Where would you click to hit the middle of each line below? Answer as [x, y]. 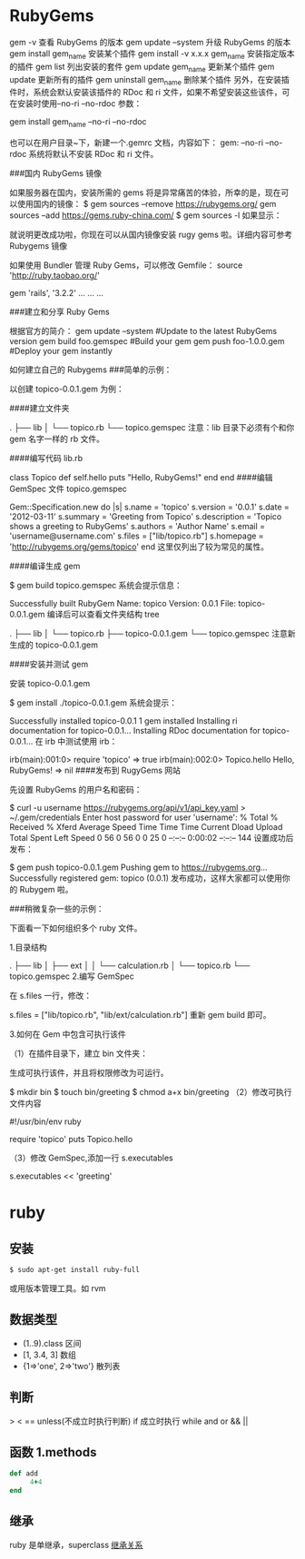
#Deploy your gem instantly [61, 351]
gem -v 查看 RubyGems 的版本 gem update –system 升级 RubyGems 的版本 [150, 42]
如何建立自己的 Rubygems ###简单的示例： [91, 370]
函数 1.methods [53, 1452]
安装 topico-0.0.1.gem [50, 684]
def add [24, 1474]
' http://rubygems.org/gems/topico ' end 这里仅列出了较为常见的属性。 [139, 547]
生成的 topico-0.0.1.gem [54, 645]
